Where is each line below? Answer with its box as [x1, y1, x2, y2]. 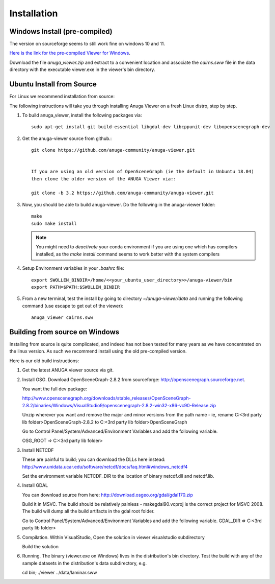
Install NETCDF [22, 447, 54, 453]
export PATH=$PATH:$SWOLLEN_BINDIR [31, 284, 120, 290]
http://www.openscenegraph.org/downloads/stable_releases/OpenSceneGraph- [22, 395, 191, 401]
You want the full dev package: [22, 386, 88, 392]
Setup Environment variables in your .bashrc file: [22, 265, 125, 271]
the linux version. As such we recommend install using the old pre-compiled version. [9, 348, 187, 355]
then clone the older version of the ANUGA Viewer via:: [31, 176, 177, 181]
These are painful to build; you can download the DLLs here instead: [22, 456, 166, 462]
